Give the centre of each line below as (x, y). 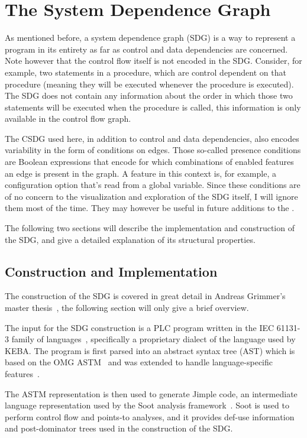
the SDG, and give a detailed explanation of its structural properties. (130, 239)
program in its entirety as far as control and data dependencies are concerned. (146, 49)
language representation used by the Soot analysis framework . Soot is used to (147, 405)
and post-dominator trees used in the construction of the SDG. (119, 428)
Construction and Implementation (111, 271)
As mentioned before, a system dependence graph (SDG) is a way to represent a (150, 38)
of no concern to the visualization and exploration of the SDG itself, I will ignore (151, 196)
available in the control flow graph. (68, 119)
